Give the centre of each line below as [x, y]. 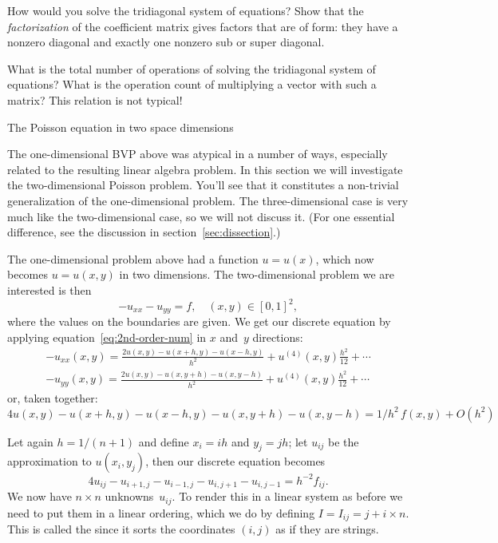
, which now [345, 258]
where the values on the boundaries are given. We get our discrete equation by [199, 321]
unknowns [129, 496]
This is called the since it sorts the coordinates [121, 529]
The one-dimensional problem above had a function [133, 258]
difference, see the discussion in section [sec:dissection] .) [144, 232]
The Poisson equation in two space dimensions [121, 127]
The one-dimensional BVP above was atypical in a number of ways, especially [198, 154]
